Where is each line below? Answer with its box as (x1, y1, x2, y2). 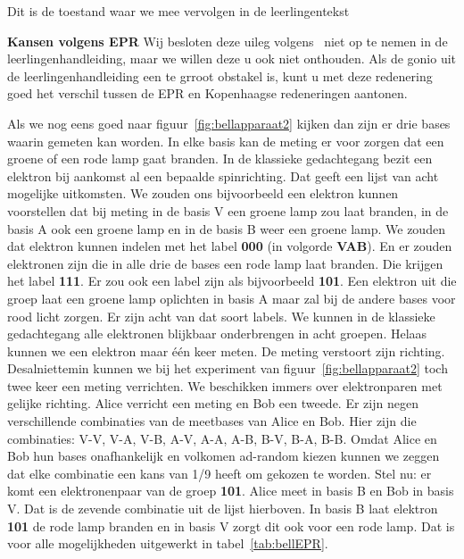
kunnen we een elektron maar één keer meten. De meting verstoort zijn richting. (7, 341, 445, 360)
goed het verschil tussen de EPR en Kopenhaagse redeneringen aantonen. (7, 84, 408, 103)
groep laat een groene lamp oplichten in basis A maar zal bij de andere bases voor (7, 288, 456, 307)
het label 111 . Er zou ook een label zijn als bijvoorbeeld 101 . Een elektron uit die (7, 271, 457, 290)
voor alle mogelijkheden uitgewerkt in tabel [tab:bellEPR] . (7, 534, 328, 553)
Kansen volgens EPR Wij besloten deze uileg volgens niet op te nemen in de (7, 31, 448, 50)
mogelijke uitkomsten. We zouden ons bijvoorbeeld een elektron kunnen (7, 184, 399, 203)
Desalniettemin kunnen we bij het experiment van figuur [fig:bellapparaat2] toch (7, 359, 448, 378)
